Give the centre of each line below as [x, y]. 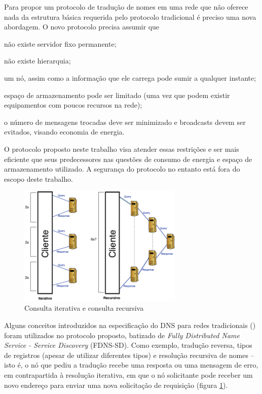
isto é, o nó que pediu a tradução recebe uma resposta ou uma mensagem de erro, [131, 365]
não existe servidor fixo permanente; [60, 43]
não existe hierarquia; [38, 61]
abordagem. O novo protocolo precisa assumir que [82, 27]
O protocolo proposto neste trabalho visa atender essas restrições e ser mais [122, 149]
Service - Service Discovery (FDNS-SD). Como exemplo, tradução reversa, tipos [128, 345]
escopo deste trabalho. [39, 178]
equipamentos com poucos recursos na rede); [73, 105]
